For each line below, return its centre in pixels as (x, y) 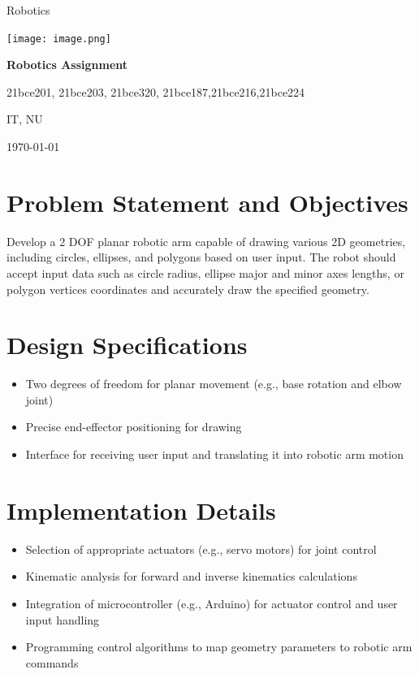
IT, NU (25, 119)
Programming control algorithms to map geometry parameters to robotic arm (219, 647)
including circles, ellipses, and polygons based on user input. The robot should (201, 257)
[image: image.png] (59, 39)
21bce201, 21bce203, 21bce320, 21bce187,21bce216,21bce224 (156, 91)
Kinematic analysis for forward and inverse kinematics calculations (191, 576)
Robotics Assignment (67, 65)
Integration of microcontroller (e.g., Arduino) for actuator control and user (212, 603)
